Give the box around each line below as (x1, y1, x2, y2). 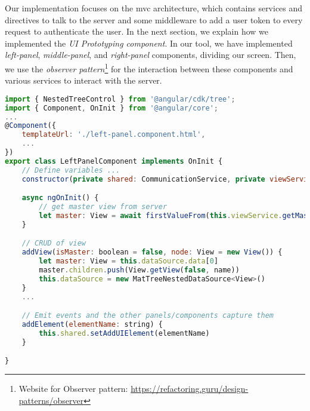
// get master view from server (39, 203, 168, 211)
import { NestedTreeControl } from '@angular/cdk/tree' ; (5, 94, 235, 103)
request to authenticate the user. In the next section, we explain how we (5, 25, 269, 38)
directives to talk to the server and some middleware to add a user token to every (5, 13, 303, 26)
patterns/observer (18, 394, 84, 406)
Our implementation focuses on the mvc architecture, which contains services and (5, 2, 303, 14)
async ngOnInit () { (21, 194, 99, 203)
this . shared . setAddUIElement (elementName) (39, 329, 210, 338)
